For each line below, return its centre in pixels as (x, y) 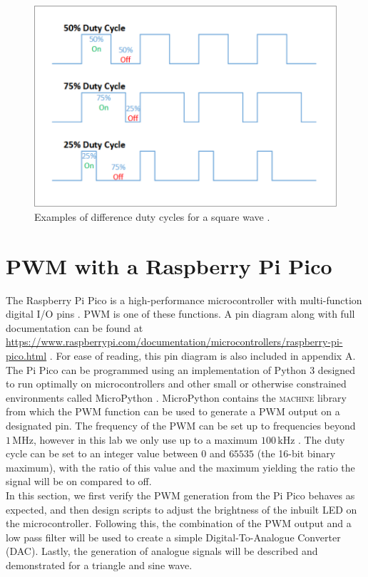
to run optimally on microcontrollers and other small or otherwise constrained (176, 384)
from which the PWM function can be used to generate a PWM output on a (173, 411)
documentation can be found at (75, 327)
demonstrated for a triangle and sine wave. (99, 565)
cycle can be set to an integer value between (102, 453)
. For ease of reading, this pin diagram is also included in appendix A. (203, 356)
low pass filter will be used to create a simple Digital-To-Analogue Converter (173, 537)
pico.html (26, 356)
